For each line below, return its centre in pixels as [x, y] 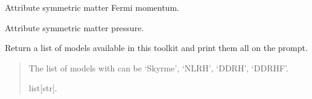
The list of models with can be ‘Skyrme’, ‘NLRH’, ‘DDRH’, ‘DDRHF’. [158, 67]
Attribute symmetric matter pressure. [75, 27]
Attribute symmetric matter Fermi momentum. [92, 7]
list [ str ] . [43, 88]
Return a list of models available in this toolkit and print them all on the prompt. [156, 48]
